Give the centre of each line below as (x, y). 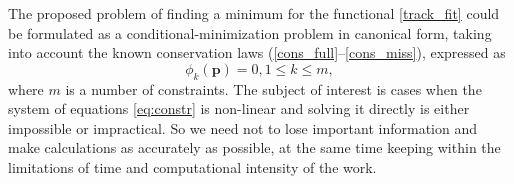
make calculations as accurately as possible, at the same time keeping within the (254, 147)
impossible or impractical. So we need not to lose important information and (243, 127)
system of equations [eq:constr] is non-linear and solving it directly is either (239, 108)
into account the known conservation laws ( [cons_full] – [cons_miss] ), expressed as (257, 52)
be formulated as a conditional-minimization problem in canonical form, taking (250, 32)
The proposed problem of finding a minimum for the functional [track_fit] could (254, 13)
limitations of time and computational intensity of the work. (192, 166)
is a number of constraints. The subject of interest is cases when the (273, 88)
